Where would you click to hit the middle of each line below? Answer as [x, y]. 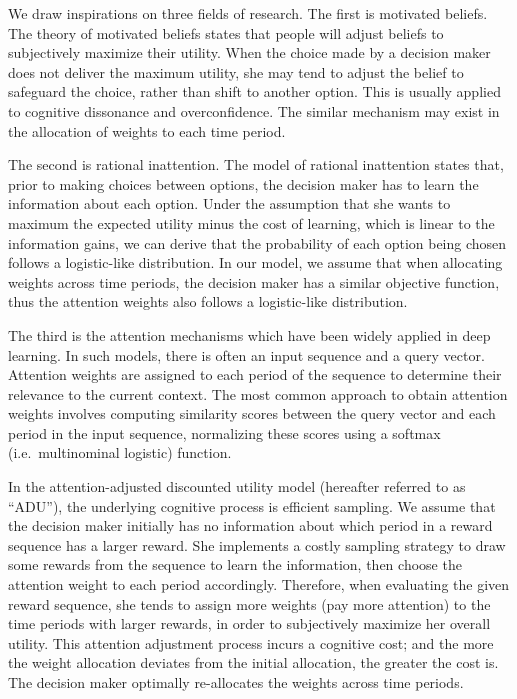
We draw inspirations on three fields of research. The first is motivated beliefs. [248, 13]
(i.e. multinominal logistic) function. [120, 452]
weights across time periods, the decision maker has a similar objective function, [254, 281]
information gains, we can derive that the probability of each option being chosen [257, 242]
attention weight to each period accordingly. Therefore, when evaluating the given [259, 584]
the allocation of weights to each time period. [147, 130]
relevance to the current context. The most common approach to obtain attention [258, 393]
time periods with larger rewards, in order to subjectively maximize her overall [249, 623]
